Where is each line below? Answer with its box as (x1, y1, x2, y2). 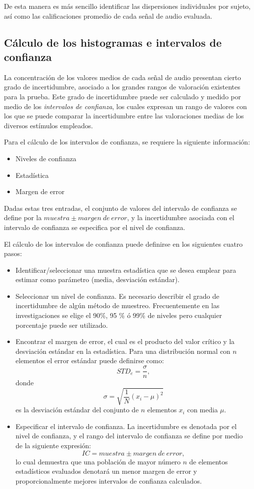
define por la (4, 212, 42, 223)
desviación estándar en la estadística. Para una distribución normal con (15, 345, 230, 356)
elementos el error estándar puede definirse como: (15, 355, 164, 366)
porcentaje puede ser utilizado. (15, 319, 108, 330)
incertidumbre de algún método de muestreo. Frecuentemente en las (15, 300, 220, 311)
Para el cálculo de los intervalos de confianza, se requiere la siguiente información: (4, 137, 250, 147)
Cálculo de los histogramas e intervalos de (4, 34, 222, 50)
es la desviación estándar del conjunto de (15, 404, 139, 415)
